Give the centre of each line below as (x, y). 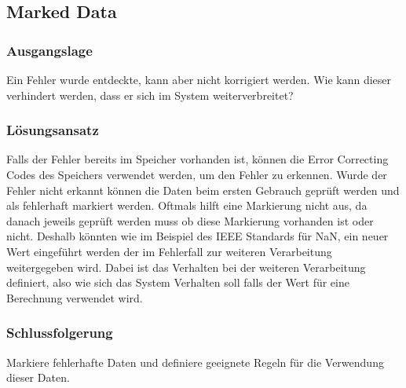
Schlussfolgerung (60, 333)
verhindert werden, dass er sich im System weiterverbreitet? (150, 95)
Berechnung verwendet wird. (75, 297)
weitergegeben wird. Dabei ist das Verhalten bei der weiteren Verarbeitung (186, 267)
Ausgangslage (49, 50)
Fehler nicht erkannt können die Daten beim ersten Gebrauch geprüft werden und (203, 190)
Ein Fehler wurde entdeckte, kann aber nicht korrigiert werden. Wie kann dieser (199, 79)
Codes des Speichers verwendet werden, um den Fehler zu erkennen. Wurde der (197, 174)
